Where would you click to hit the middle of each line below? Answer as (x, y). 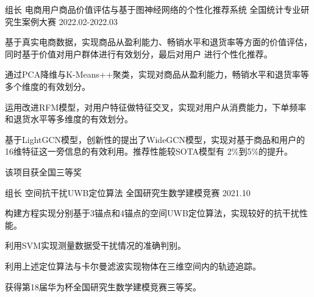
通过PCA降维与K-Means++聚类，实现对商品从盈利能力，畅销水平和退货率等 (157, 74)
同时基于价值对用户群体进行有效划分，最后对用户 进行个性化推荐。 (139, 53)
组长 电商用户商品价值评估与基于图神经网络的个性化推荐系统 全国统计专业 (153, 9)
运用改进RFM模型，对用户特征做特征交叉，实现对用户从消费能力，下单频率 (156, 107)
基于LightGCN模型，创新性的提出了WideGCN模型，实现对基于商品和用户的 (155, 139)
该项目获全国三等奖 (43, 171)
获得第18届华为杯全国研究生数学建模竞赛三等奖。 (103, 286)
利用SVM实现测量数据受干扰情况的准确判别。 (96, 245)
